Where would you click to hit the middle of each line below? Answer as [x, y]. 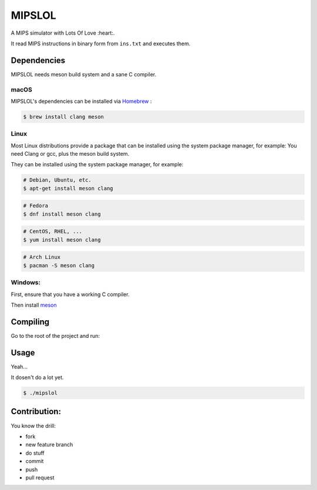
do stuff [35, 453]
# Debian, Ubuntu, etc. [58, 180]
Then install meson [34, 305]
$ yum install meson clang [62, 240]
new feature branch [49, 445]
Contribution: [36, 412]
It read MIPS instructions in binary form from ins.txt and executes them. [101, 43]
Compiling [30, 322]
